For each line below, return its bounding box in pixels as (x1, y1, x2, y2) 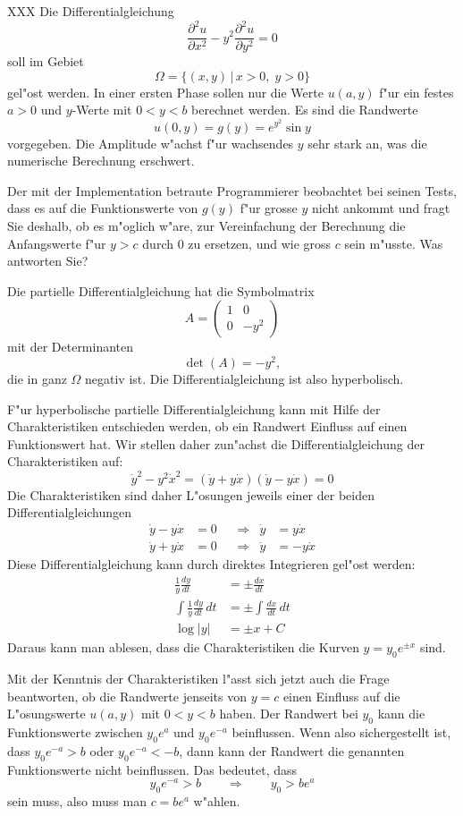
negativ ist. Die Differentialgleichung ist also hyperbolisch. (85, 369, 404, 387)
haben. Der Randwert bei (219, 704, 358, 723)
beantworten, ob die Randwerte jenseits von (7, 686, 247, 705)
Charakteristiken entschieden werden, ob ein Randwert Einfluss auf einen (7, 417, 408, 436)
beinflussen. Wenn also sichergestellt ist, (231, 723, 451, 742)
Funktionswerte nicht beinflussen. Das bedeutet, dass (7, 760, 298, 778)
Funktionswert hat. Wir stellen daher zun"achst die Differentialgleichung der (7, 434, 425, 453)
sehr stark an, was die (307, 133, 427, 152)
